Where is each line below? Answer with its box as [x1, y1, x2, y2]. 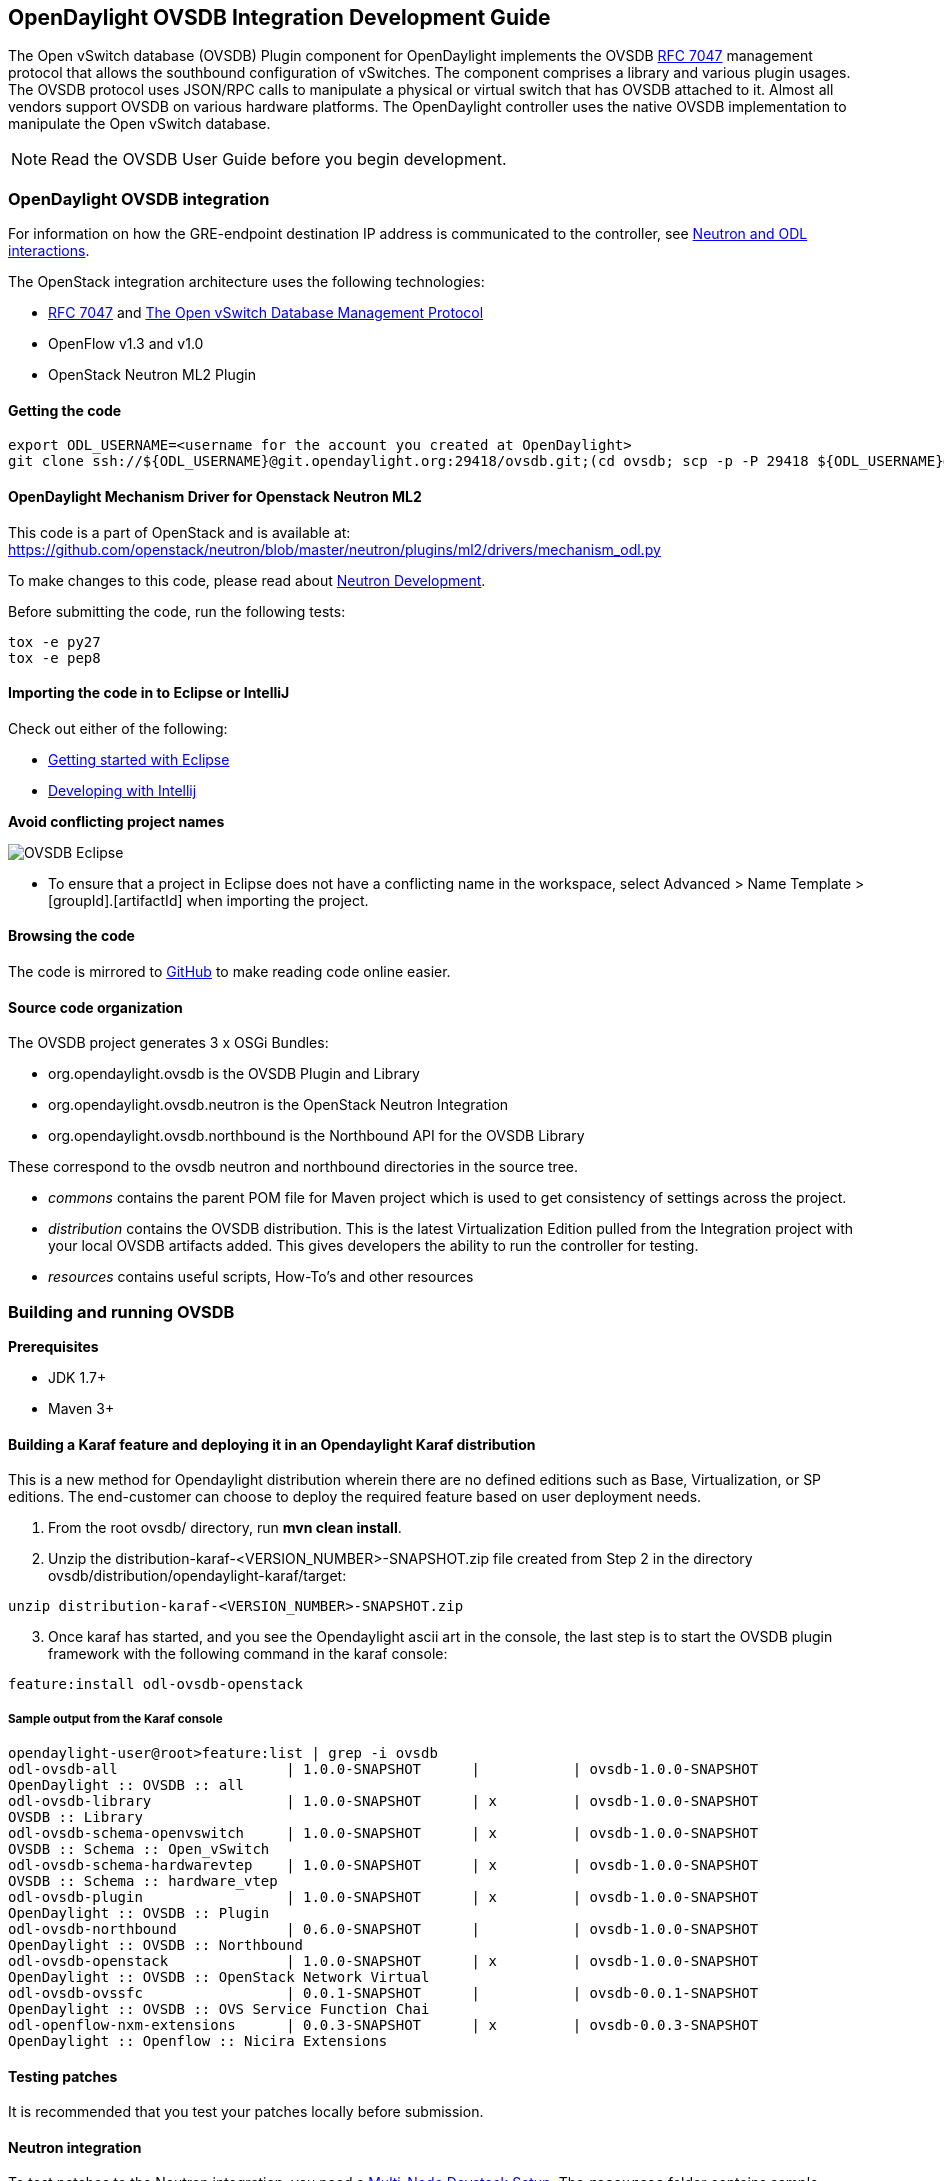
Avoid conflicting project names [8, 812, 225, 830]
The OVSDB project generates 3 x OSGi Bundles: [8, 1034, 329, 1052]
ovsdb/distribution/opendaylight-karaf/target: [48, 1567, 347, 1585]
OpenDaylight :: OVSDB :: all [8, 1777, 245, 1794]
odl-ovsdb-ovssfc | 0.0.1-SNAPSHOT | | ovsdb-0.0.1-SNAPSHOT [8, 1985, 759, 2002]
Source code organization [8, 998, 183, 1016]
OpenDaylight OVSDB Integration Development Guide [8, 5, 551, 30]
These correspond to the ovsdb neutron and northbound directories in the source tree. [8, 1158, 579, 1176]
